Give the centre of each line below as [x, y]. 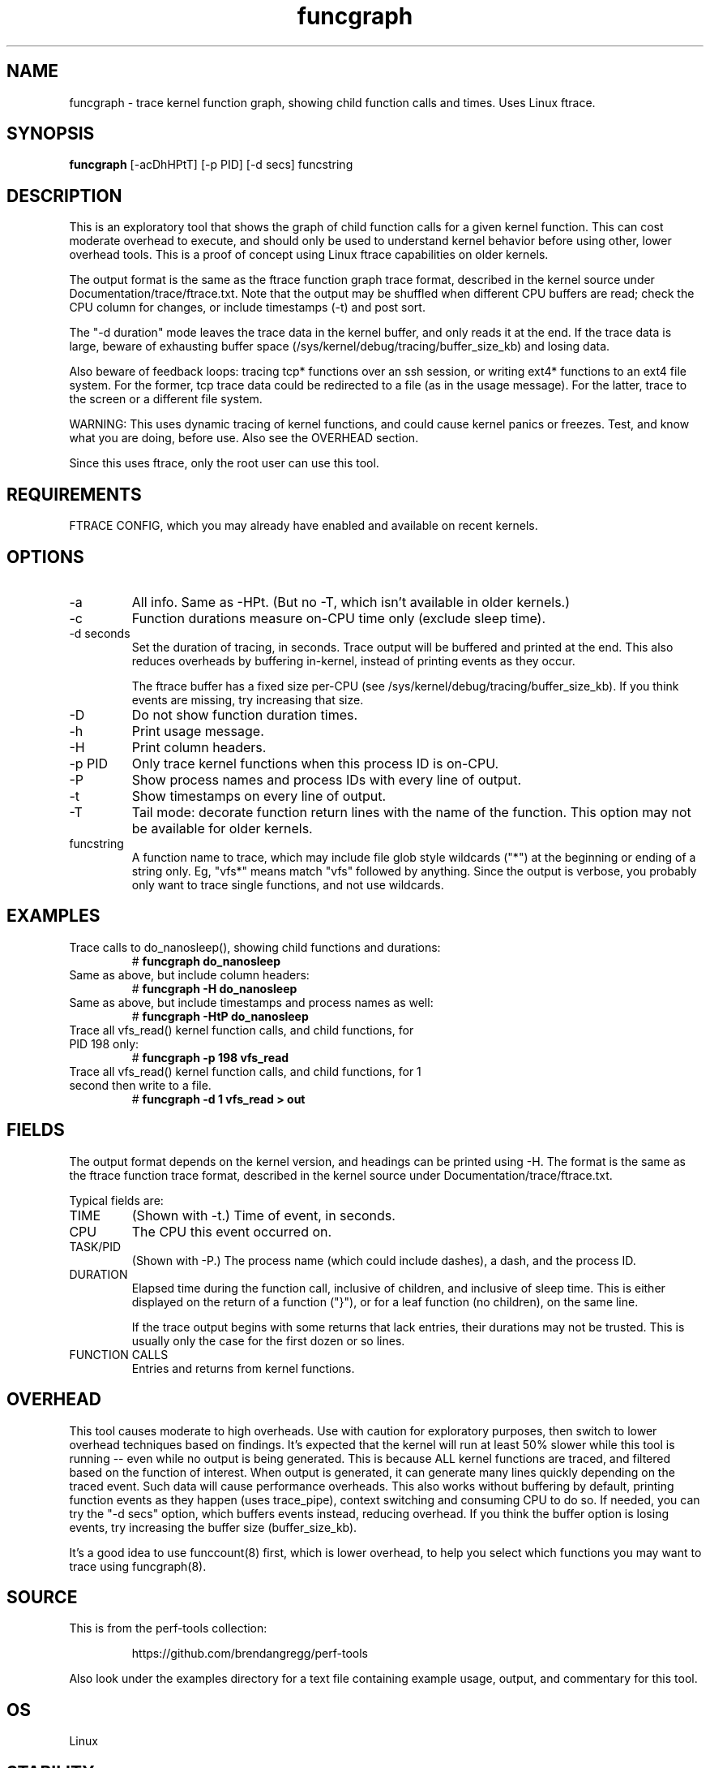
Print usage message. [198, 731]
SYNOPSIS [51, 134]
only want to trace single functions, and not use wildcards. [288, 884]
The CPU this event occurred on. [232, 1231]
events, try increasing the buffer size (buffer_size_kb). [213, 1527]
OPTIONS [45, 557]
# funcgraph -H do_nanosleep [214, 988]
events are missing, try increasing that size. [248, 699]
